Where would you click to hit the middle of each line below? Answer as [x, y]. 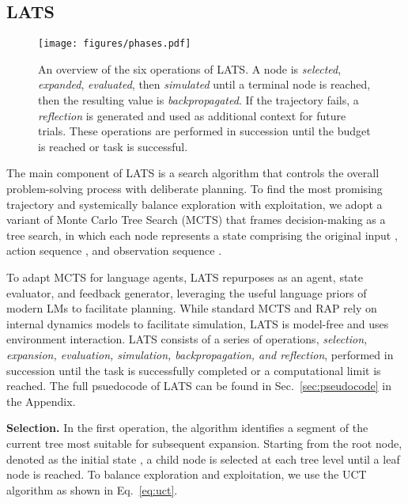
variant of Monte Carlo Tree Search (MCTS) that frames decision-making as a [196, 220]
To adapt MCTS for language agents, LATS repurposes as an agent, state [185, 277]
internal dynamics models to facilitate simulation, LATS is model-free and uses [198, 323]
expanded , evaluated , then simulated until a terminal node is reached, [204, 84]
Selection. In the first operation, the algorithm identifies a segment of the [187, 428]
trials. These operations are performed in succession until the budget [204, 131]
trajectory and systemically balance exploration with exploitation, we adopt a [195, 204]
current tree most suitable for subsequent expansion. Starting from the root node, [204, 443]
